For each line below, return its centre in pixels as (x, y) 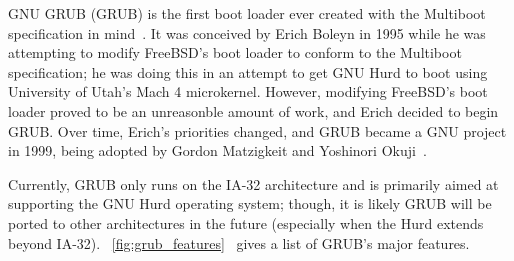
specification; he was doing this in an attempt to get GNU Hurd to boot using (248, 71)
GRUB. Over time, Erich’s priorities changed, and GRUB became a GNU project (257, 130)
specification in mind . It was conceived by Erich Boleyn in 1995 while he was (247, 32)
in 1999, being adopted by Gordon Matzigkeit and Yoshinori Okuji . (217, 150)
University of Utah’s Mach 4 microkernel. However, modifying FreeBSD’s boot (248, 91)
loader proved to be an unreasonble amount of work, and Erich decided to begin (253, 110)
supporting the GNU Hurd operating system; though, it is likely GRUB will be (250, 203)
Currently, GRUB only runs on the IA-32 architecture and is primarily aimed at (253, 183)
